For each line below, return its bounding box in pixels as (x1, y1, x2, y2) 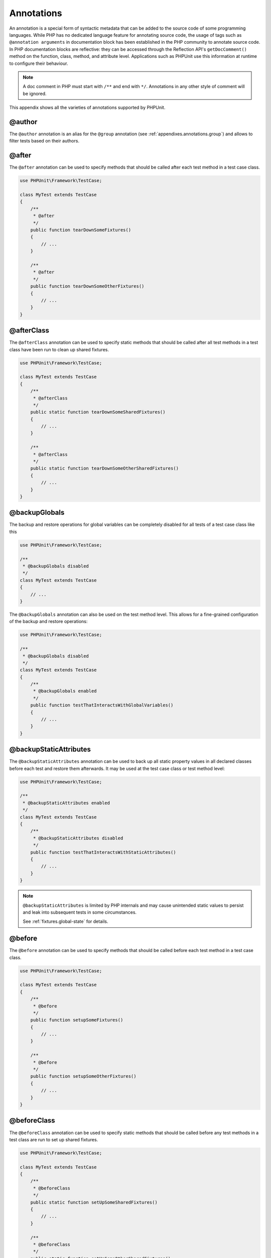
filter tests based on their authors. (9, 138, 80, 144)
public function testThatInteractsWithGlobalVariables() (30, 702, 174, 708)
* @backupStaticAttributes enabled (23, 800, 110, 806)
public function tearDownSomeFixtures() (30, 227, 131, 232)
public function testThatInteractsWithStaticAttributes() (30, 849, 176, 855)
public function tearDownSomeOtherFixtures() (30, 283, 145, 289)
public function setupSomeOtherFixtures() (30, 1073, 137, 1079)
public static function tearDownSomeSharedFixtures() (30, 409, 166, 415)
